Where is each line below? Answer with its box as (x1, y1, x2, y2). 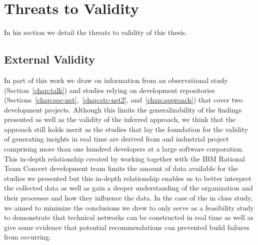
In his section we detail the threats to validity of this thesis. (4, 27, 187, 37)
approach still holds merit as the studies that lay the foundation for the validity (4, 123, 248, 134)
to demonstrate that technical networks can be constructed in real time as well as (4, 212, 254, 222)
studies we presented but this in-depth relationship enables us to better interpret (4, 172, 251, 183)
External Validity (4, 51, 95, 67)
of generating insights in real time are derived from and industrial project (4, 133, 229, 144)
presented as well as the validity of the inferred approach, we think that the (4, 114, 236, 124)
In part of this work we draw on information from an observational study (4, 74, 228, 85)
